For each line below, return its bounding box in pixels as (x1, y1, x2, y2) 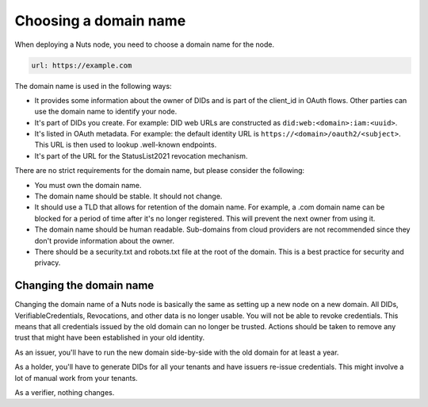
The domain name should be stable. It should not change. (34, 191, 223, 202)
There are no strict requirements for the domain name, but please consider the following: (14, 166, 305, 175)
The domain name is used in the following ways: (14, 81, 172, 90)
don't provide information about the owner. (34, 236, 174, 245)
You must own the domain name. (34, 180, 142, 190)
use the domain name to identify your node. (34, 107, 178, 117)
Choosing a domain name (14, 12, 186, 29)
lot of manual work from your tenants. (14, 373, 138, 382)
